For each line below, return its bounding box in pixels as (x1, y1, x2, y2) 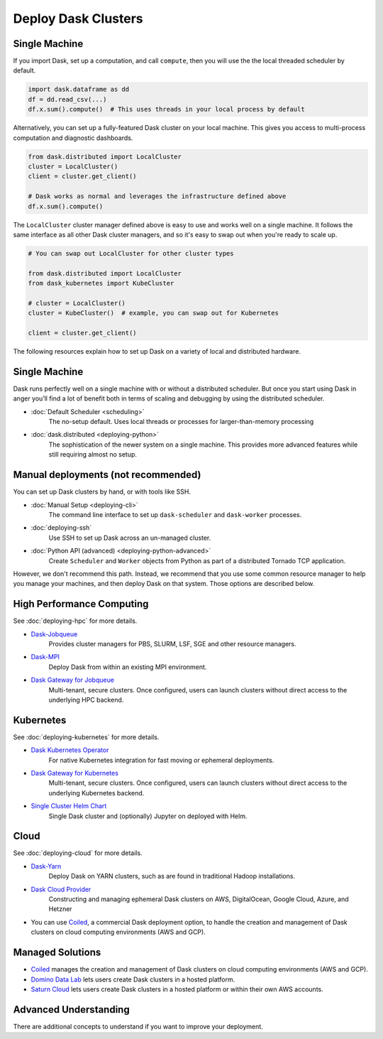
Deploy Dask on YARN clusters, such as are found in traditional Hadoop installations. (48, 872, 296, 881)
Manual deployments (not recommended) (13, 469, 201, 481)
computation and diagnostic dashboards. (13, 134, 133, 142)
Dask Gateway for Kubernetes (30, 769, 118, 777)
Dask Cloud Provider (30, 885, 91, 893)
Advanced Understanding (13, 1003, 131, 1016)
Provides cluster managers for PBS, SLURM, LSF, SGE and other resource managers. (48, 639, 296, 648)
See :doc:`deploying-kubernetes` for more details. (13, 732, 160, 741)
